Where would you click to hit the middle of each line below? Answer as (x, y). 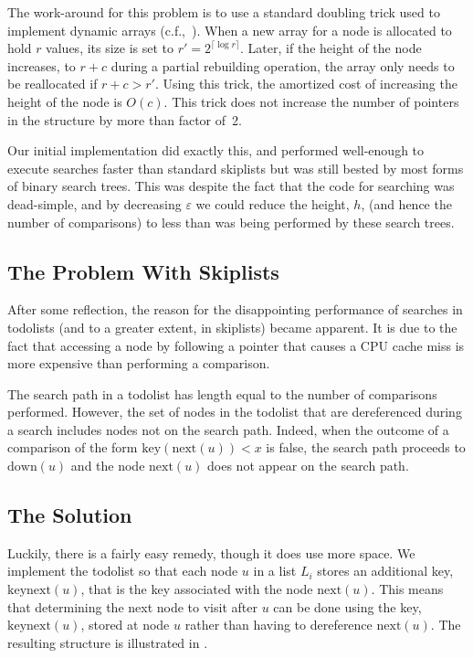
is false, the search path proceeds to (366, 447)
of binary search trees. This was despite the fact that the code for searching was (231, 186)
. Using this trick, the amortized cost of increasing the (306, 84)
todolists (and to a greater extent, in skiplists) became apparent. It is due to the (232, 327)
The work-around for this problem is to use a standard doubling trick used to (224, 12)
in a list (275, 571)
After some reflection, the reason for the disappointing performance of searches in (235, 309)
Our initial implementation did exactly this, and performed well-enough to (216, 150)
